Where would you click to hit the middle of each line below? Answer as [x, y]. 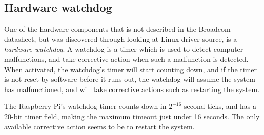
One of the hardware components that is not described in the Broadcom [117, 29]
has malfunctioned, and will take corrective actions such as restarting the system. [132, 89]
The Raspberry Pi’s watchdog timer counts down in [85, 106]
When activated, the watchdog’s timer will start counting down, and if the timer [130, 69]
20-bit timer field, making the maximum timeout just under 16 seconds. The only [132, 116]
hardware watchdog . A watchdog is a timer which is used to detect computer [124, 49]
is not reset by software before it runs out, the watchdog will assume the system [130, 79]
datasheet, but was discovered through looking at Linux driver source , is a [121, 39]
